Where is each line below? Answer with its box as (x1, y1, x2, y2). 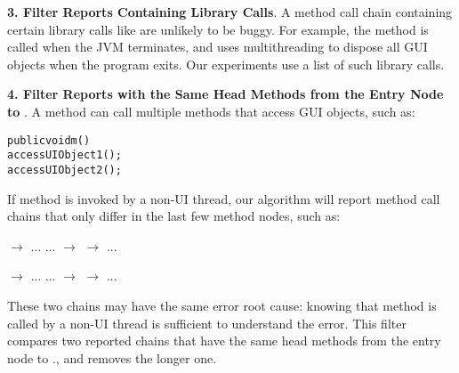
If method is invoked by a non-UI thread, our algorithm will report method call (7, 189, 440, 207)
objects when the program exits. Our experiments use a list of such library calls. (7, 54, 445, 73)
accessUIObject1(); (7, 149, 122, 162)
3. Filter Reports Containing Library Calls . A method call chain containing (7, 3, 453, 20)
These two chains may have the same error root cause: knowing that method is (7, 296, 437, 314)
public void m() (7, 134, 91, 147)
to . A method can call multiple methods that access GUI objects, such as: (7, 101, 415, 120)
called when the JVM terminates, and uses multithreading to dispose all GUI (7, 37, 428, 56)
